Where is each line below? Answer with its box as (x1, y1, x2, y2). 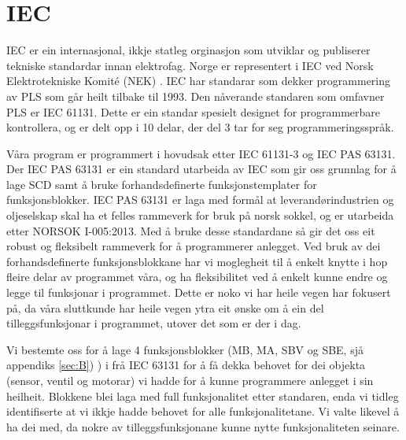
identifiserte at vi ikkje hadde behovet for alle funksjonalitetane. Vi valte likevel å (6, 403, 400, 420)
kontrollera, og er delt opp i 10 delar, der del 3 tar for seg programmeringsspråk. (6, 119, 394, 135)
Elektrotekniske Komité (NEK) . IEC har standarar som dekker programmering (6, 72, 391, 89)
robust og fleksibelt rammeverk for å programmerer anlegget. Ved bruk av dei (6, 238, 381, 254)
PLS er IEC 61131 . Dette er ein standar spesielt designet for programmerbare (6, 103, 381, 120)
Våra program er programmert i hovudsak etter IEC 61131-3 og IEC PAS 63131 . (6, 145, 396, 161)
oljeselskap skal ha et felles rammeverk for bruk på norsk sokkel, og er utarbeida (6, 207, 394, 224)
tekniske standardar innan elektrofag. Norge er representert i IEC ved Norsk (6, 57, 374, 73)
